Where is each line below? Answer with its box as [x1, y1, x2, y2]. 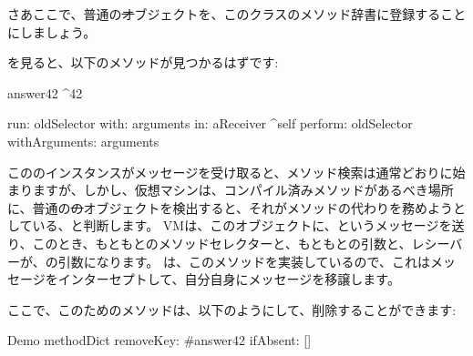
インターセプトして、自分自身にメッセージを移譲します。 [57, 270, 400, 289]
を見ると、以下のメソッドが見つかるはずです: [7, 53, 279, 72]
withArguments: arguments [7, 131, 159, 150]
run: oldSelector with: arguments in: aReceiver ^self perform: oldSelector [7, 114, 413, 133]
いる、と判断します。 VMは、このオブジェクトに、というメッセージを [32, 216, 452, 235]
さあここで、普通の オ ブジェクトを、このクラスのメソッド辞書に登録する [7, 5, 441, 23]
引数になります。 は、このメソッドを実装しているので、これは [57, 251, 430, 270]
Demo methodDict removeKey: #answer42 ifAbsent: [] [7, 331, 312, 350]
